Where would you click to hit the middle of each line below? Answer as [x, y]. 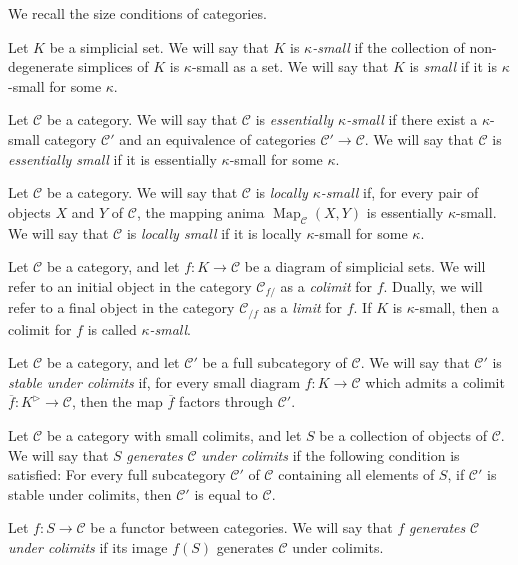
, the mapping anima [200, 211]
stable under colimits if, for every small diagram [154, 381]
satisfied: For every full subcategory [117, 474]
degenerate [41, 66]
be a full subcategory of [274, 362]
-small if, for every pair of [399, 192]
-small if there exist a [412, 119]
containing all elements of [356, 474]
